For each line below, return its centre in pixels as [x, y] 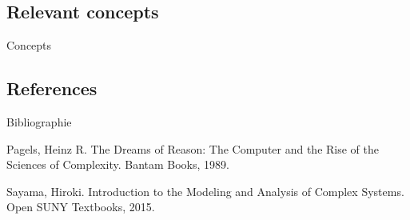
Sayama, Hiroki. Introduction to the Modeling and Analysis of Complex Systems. [205, 191]
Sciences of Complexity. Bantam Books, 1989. [118, 164]
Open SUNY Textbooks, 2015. [81, 207]
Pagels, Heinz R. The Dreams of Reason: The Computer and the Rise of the [193, 148]
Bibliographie [39, 122]
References [52, 88]
